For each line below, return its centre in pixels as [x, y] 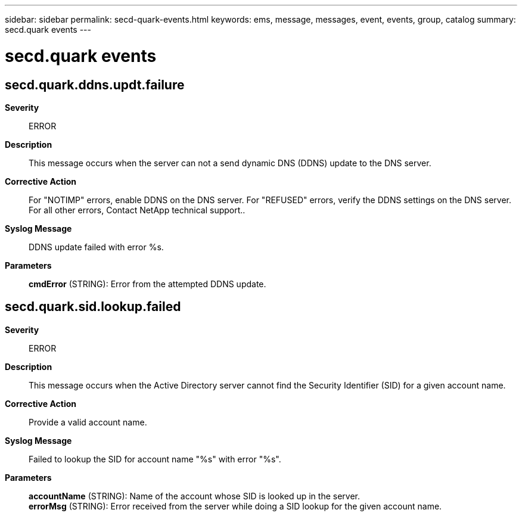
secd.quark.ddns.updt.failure [95, 85]
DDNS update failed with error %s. [96, 247]
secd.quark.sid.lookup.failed [93, 307]
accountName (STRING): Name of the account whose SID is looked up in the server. [195, 496]
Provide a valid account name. [88, 422]
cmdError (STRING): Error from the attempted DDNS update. [147, 284]
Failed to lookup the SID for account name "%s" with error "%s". [155, 459]
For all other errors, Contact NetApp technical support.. [137, 210]
